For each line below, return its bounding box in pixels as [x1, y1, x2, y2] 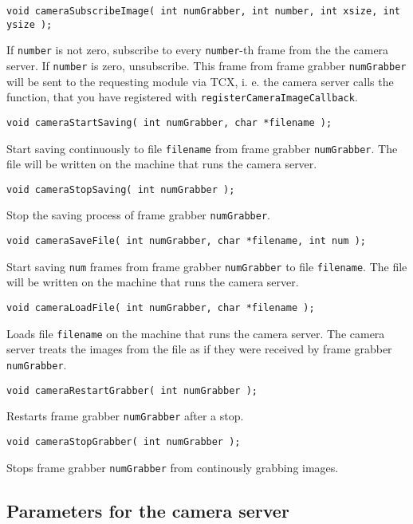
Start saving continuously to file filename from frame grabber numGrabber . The [6, 140, 398, 156]
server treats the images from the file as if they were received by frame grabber [6, 341, 392, 357]
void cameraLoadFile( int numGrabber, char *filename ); [6, 302, 315, 313]
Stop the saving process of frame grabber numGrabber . [6, 207, 270, 223]
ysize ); [6, 18, 53, 30]
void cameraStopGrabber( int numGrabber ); [6, 435, 241, 447]
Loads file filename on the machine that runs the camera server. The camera [6, 325, 385, 341]
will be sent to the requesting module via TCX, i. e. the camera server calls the [6, 73, 394, 89]
